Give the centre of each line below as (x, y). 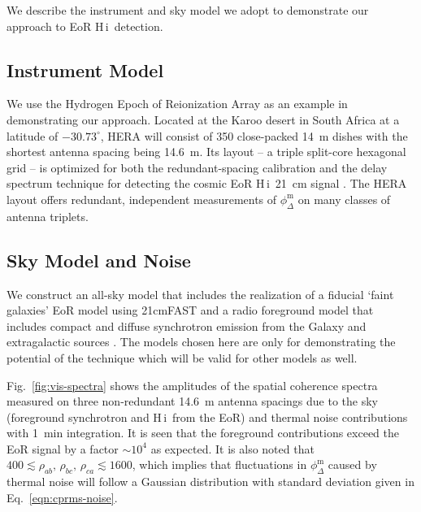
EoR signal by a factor (63, 448)
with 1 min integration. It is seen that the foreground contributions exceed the (203, 433)
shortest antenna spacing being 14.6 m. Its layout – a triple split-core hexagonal (206, 152)
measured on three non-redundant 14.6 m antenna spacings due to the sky (192, 401)
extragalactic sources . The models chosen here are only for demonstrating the (201, 342)
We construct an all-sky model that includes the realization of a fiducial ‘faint (200, 294)
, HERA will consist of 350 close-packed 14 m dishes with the (254, 135)
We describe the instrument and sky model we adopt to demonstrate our (188, 10)
